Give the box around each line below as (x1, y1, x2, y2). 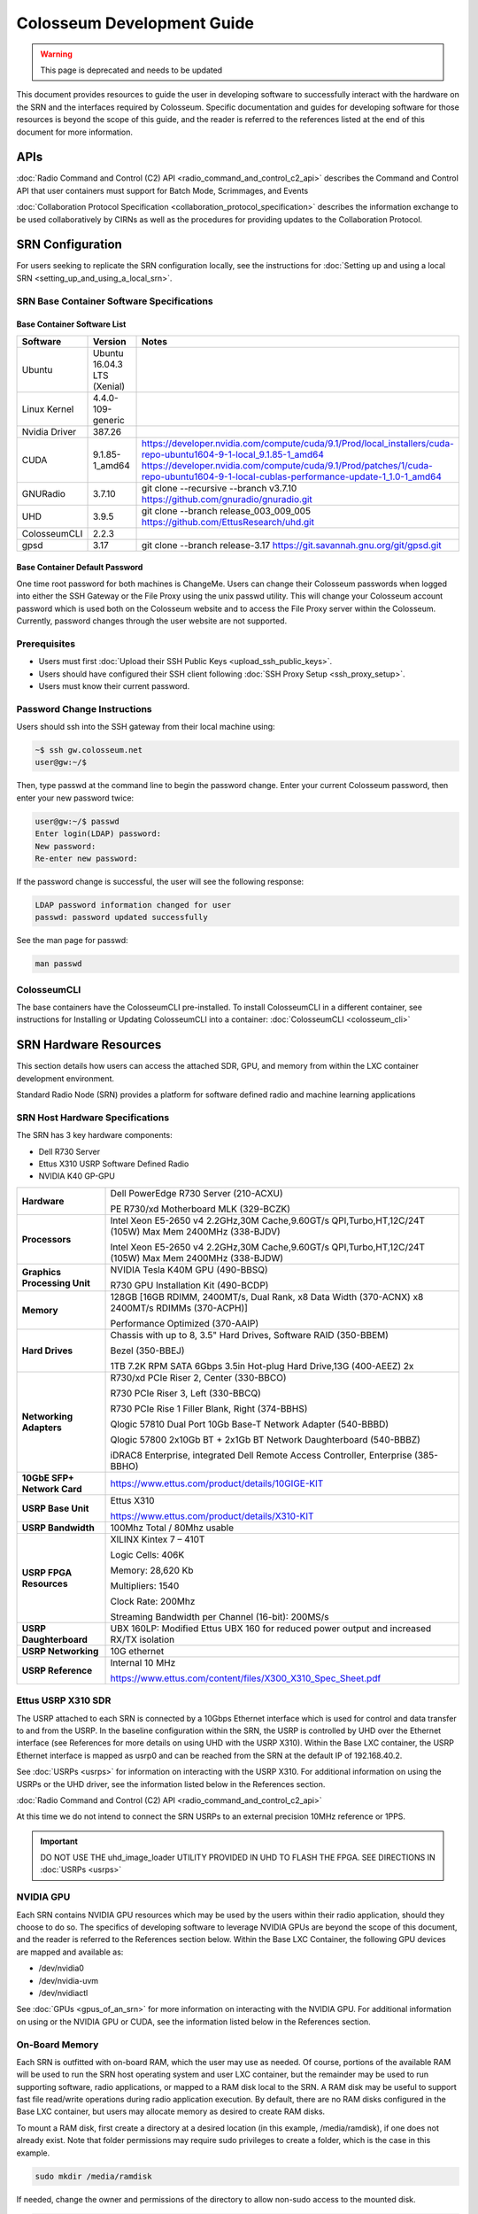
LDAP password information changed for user (35, 900, 232, 910)
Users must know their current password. (38, 680, 190, 691)
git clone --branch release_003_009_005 (141, 505, 312, 517)
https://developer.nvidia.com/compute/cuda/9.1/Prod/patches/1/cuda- (141, 459, 433, 471)
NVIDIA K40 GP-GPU (38, 1171, 115, 1181)
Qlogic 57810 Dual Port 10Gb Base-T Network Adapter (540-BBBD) (110, 1418, 389, 1430)
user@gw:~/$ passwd (35, 816, 119, 826)
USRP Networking (21, 1645, 99, 1657)
